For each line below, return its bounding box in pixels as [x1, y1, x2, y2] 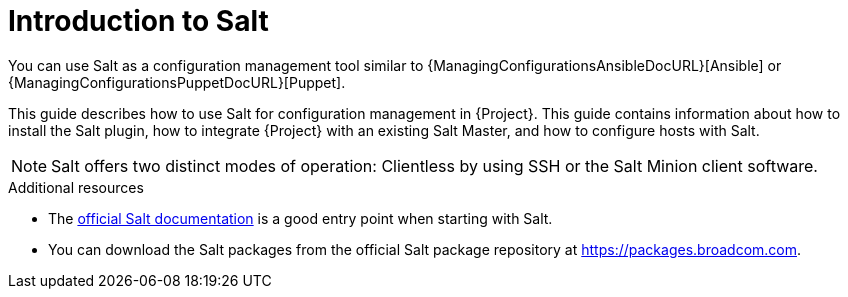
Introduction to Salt [8, 4, 269, 38]
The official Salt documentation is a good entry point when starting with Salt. [48, 209, 553, 227]
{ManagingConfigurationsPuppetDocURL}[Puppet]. [8, 73, 346, 91]
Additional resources [8, 178, 144, 196]
